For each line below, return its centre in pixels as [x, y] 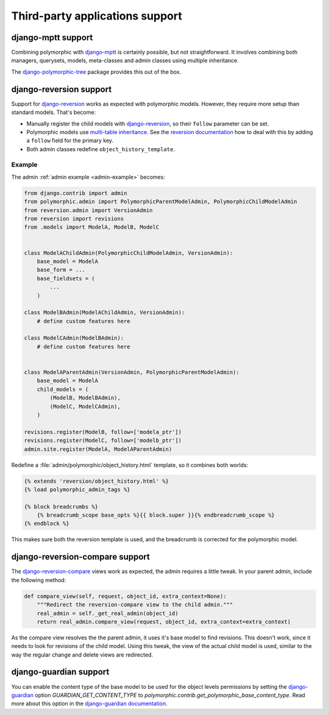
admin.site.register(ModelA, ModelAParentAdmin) [98, 449]
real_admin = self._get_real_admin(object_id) [108, 613]
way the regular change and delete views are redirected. [82, 655]
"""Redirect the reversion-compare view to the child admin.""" [135, 605]
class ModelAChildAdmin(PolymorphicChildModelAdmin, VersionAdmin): [129, 253]
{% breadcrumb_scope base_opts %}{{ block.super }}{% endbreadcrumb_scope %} [156, 515]
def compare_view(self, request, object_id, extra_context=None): [125, 596]
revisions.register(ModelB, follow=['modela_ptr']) [103, 432]
